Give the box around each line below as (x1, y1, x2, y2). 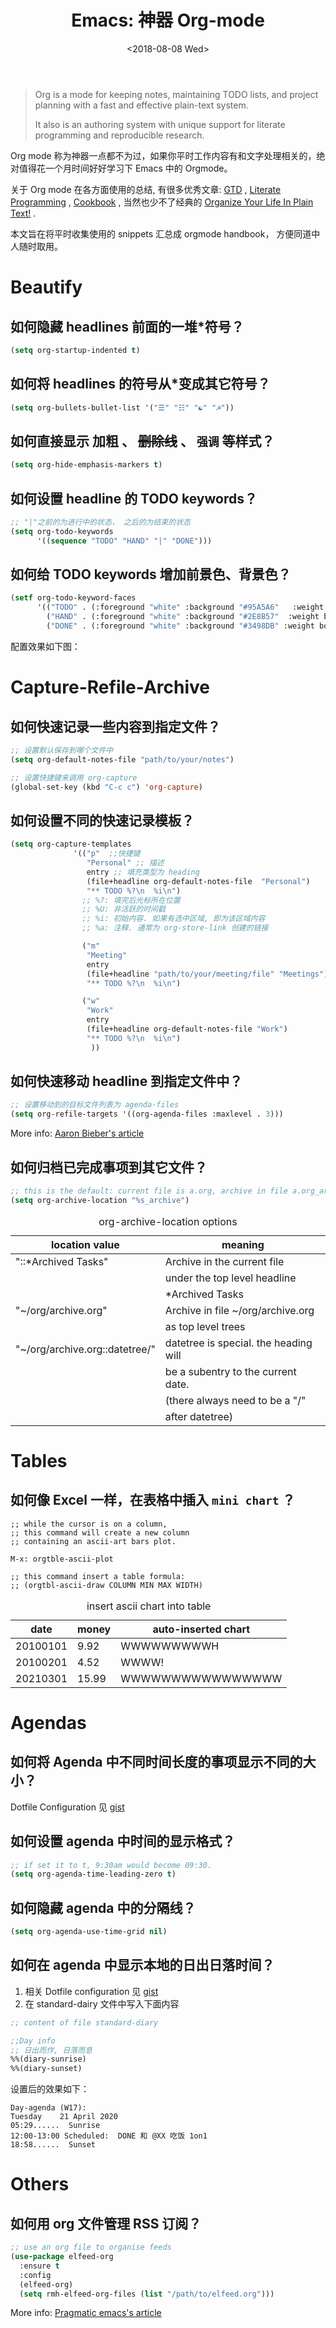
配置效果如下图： (10, 640, 81, 652)
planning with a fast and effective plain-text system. (34, 99, 249, 111)
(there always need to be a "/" (164, 1393, 307, 1407)
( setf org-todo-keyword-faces (10, 593, 137, 603)
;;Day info (10, 2036, 56, 2046)
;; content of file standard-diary (10, 2017, 159, 2028)
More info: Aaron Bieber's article (10, 1127, 145, 1140)
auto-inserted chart (152, 1622, 251, 1636)
